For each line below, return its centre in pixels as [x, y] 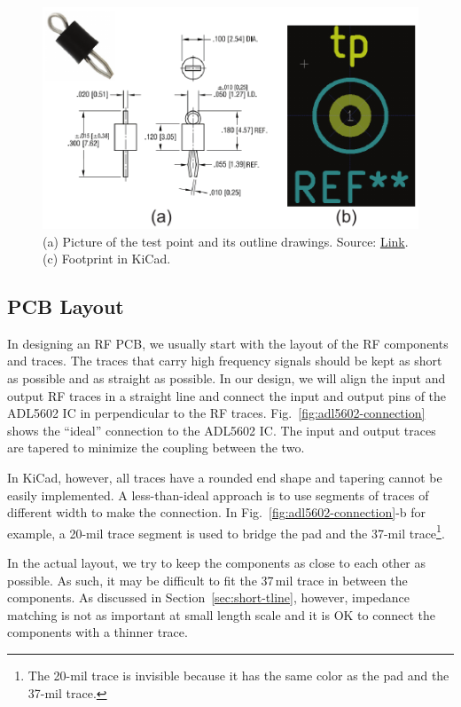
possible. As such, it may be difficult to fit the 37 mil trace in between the [207, 580]
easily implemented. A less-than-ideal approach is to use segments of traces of [218, 495]
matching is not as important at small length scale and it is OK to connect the [221, 614]
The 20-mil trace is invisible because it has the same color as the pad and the [238, 676]
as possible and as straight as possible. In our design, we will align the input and [227, 378]
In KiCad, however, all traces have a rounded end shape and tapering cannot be [225, 478]
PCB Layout [66, 306]
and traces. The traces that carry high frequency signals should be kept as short [225, 361]
